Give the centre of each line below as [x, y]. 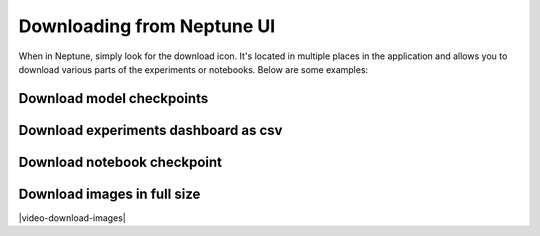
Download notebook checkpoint [120, 161]
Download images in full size [109, 193]
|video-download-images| [72, 217]
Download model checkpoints [113, 98]
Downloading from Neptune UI [147, 26]
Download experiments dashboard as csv [150, 130]
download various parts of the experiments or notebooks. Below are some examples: [193, 69]
